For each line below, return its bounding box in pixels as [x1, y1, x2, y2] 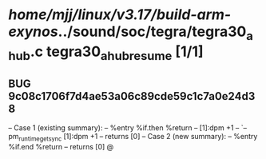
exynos [8, 22, 58, 41]
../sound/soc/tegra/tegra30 [58, 22, 247, 41]
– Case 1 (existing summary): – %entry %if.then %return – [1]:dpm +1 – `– [8, 123, 248, 133]
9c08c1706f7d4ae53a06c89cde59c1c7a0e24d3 [8, 89, 256, 103]
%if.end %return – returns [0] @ [8, 141, 114, 151]
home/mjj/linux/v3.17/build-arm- [8, 6, 232, 24]
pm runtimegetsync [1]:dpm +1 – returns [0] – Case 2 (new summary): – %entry [8, 132, 258, 143]
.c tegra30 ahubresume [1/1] [30, 42, 204, 63]
